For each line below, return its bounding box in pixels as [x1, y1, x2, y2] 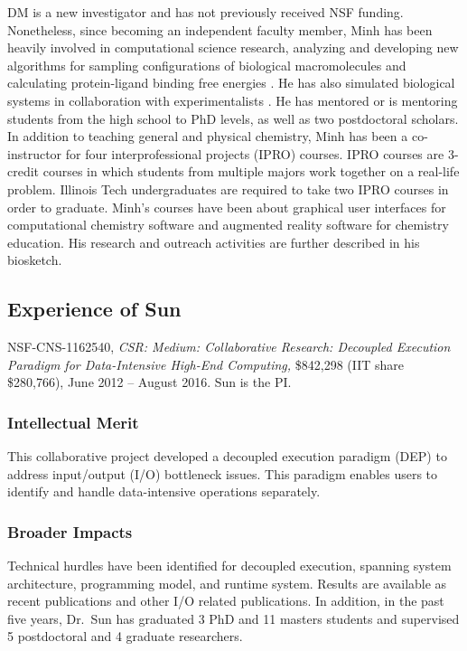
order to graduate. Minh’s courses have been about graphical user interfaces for [7, 197, 446, 216]
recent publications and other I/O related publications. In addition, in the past [7, 591, 444, 610]
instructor [7, 144, 62, 163]
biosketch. [7, 250, 62, 269]
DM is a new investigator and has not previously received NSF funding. [7, 3, 404, 21]
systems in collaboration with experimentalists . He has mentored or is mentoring [7, 90, 458, 109]
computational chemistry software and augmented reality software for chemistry [7, 215, 449, 234]
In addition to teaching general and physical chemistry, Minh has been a [7, 127, 408, 146]
